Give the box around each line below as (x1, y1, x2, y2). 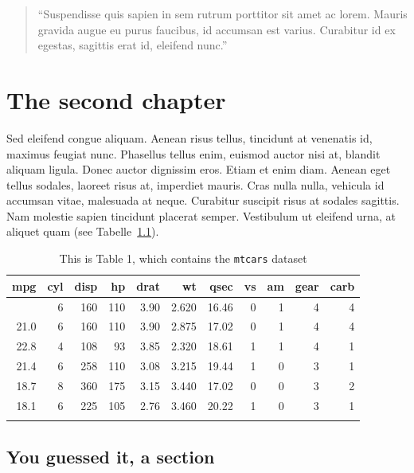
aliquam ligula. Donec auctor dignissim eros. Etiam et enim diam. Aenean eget (6, 161, 391, 178)
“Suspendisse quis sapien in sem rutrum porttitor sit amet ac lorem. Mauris (37, 6, 408, 21)
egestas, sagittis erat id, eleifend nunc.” (37, 37, 228, 53)
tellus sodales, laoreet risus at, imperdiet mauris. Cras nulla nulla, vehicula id (6, 176, 385, 193)
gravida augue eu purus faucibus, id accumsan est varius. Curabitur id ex (37, 21, 396, 37)
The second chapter (6, 83, 226, 115)
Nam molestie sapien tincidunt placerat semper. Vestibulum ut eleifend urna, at (6, 207, 396, 224)
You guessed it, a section (6, 444, 215, 468)
